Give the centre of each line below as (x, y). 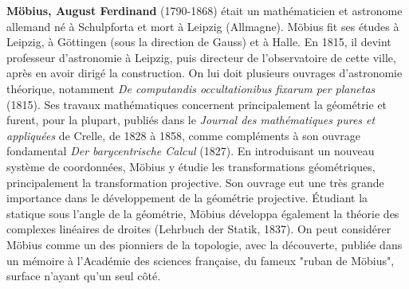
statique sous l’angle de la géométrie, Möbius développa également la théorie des (203, 213)
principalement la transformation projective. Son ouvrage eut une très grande (195, 182)
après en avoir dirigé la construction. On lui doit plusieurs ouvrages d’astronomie (204, 73)
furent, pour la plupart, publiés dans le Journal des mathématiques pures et (191, 120)
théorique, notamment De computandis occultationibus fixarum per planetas (191, 88)
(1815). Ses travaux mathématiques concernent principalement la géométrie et (197, 104)
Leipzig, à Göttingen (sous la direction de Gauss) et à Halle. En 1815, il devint (199, 42)
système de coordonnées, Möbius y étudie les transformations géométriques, (191, 166)
